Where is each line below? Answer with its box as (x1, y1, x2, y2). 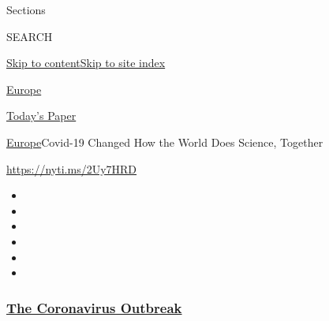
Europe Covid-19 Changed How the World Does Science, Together (6, 133, 323, 150)
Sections (6, 2, 46, 17)
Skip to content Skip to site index (6, 54, 166, 71)
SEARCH (6, 28, 53, 44)
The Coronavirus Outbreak (6, 297, 182, 317)
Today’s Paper (6, 107, 77, 124)
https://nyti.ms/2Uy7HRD (6, 160, 137, 177)
